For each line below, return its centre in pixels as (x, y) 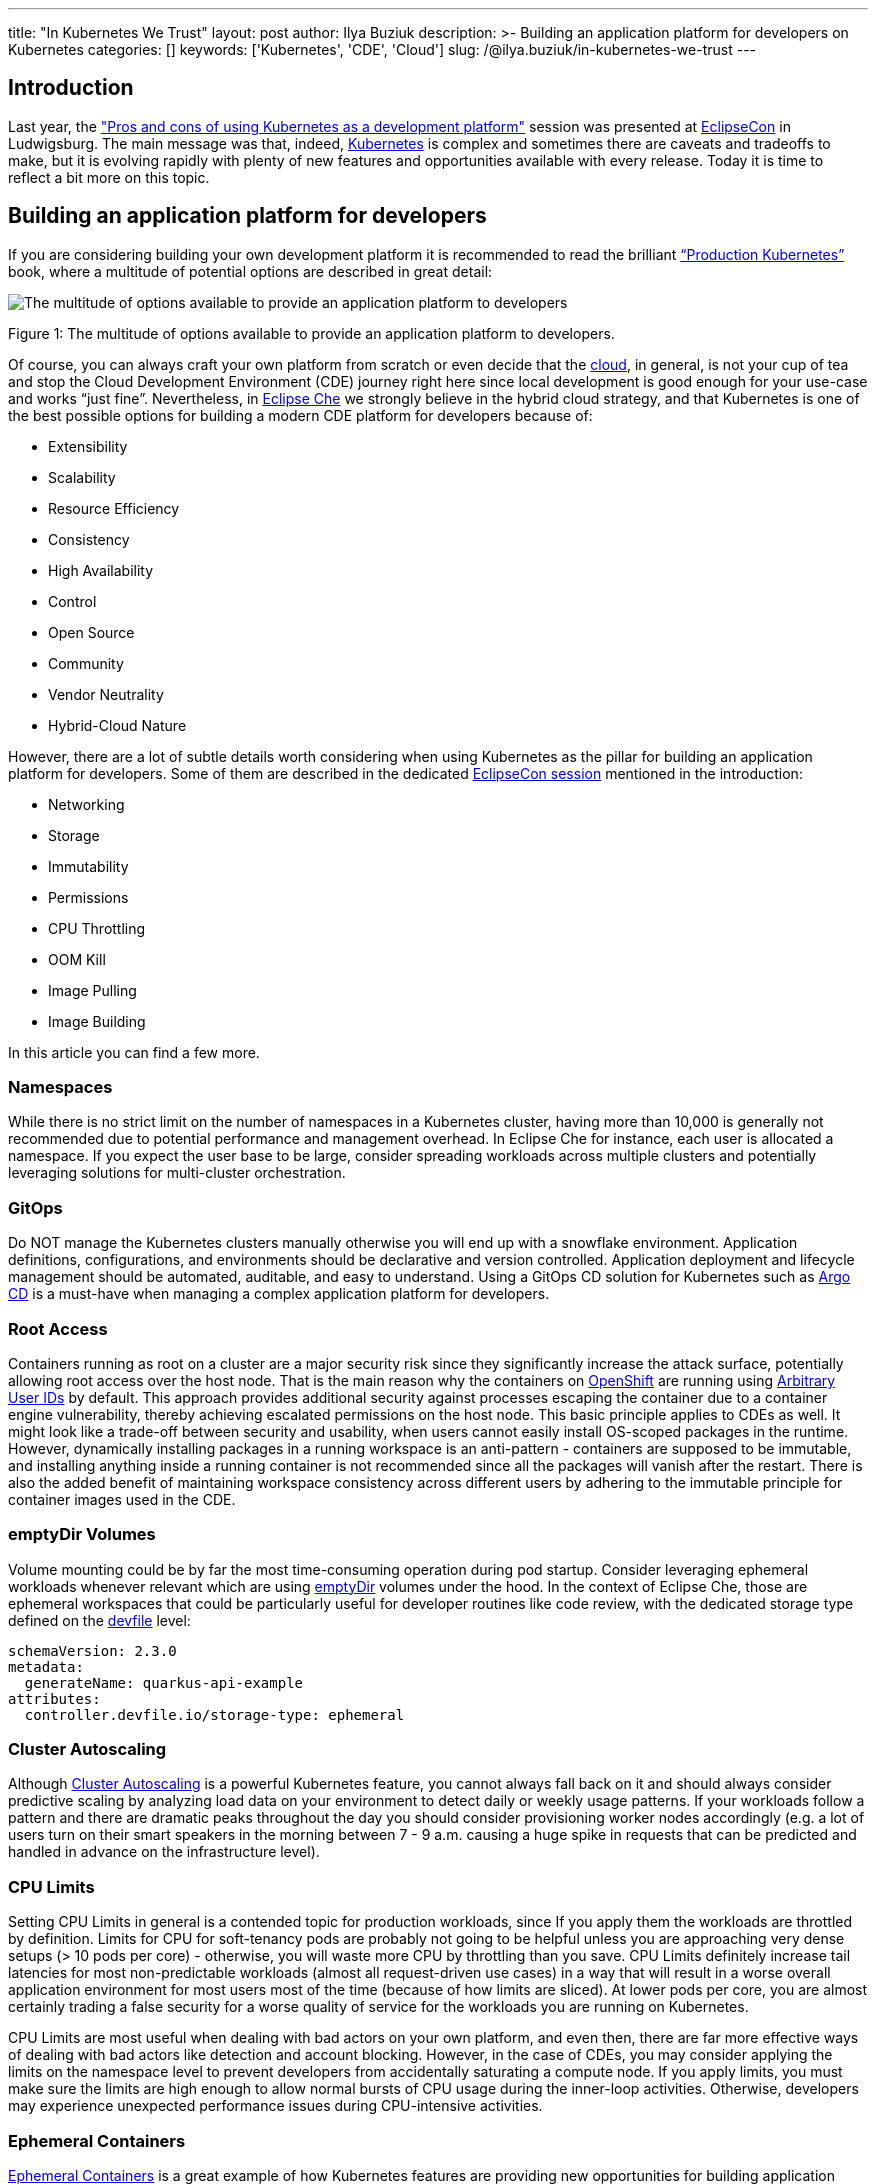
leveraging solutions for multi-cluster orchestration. (177, 1173)
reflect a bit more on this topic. (109, 177)
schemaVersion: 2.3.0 (92, 1650)
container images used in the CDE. (122, 1499)
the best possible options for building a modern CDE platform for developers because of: (300, 415)
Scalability (82, 477)
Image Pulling (92, 990)
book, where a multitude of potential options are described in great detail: (250, 271)
